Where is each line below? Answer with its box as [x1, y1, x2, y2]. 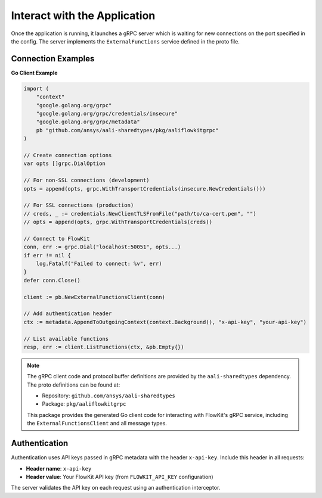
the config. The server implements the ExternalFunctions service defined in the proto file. [11, 38, 240, 45]
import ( [23, 85, 49, 92]
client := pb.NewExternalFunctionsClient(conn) [23, 294, 165, 300]
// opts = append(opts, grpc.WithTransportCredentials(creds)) [23, 219, 213, 226]
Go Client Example [11, 69, 58, 76]
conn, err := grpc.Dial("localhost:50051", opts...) [23, 244, 181, 250]
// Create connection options [23, 152, 112, 158]
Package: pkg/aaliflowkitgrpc [42, 400, 126, 407]
